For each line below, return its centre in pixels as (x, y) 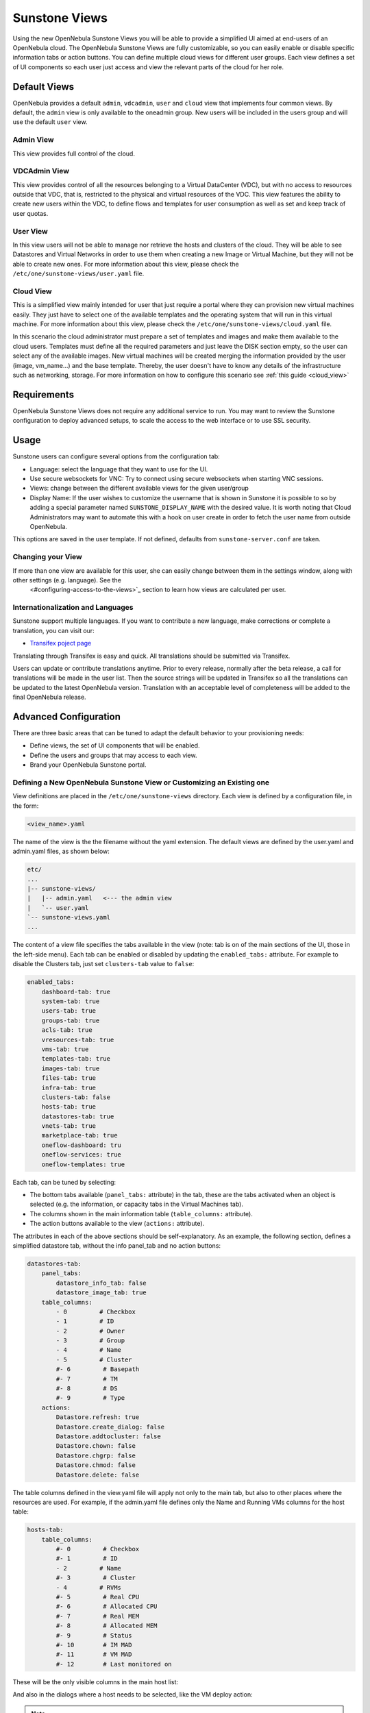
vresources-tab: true (78, 1039)
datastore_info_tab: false (101, 1283)
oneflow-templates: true (83, 1164)
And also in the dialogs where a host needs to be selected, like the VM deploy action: (133, 1694)
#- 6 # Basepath (98, 1369)
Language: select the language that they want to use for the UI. (119, 469)
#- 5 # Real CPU (98, 1597)
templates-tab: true (76, 1059)
